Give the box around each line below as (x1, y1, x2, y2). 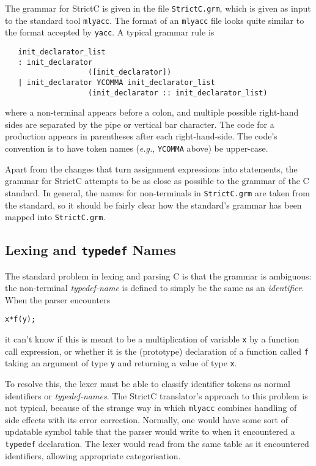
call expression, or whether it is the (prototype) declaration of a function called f (5, 344, 309, 357)
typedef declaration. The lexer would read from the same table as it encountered (5, 437, 309, 449)
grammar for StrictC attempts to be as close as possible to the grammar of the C (5, 174, 309, 187)
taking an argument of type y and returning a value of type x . (5, 357, 237, 369)
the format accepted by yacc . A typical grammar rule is (5, 26, 215, 39)
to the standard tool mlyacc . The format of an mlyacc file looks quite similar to (5, 13, 304, 26)
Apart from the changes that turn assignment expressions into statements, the (5, 162, 298, 175)
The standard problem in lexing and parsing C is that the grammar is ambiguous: (5, 269, 312, 282)
